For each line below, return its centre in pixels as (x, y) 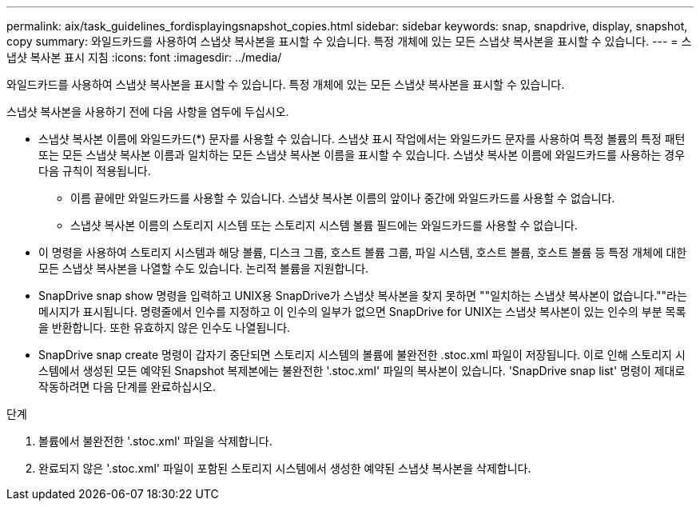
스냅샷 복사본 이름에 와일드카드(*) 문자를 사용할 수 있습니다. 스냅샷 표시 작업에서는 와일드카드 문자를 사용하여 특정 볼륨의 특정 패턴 (362, 139)
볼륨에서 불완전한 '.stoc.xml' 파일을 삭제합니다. (155, 441)
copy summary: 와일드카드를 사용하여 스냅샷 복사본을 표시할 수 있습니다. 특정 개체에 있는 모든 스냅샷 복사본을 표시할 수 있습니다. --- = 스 (349, 41)
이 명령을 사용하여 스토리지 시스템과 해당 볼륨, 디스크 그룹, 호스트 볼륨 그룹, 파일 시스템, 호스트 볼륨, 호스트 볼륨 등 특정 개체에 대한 (363, 252)
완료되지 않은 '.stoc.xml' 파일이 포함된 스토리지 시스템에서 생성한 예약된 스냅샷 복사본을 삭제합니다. (285, 468)
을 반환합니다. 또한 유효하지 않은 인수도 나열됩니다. (165, 327)
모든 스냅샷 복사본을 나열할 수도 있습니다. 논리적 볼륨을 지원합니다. (204, 268)
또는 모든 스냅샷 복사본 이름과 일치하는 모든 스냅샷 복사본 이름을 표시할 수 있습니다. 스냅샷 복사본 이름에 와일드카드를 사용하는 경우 (362, 155)
